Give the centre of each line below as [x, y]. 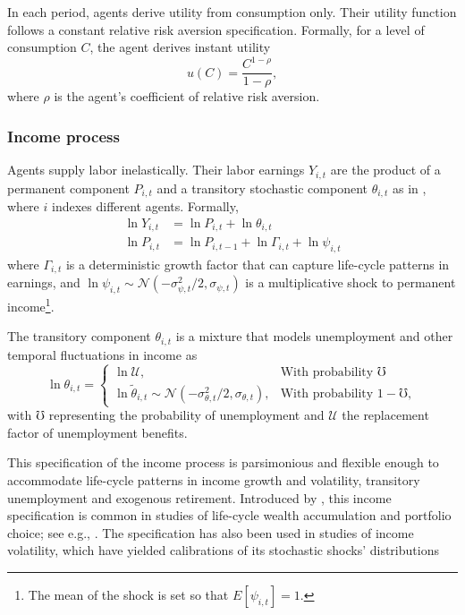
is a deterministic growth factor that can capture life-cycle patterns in [258, 264]
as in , [409, 188]
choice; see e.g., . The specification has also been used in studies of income [211, 532]
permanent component [68, 188]
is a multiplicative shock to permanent [351, 282]
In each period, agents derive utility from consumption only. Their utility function [232, 12]
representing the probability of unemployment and [186, 415]
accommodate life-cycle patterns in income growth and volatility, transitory [214, 480]
